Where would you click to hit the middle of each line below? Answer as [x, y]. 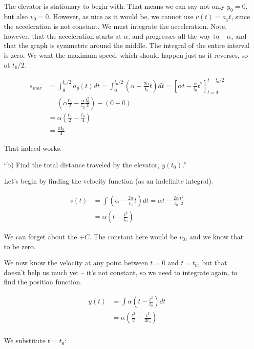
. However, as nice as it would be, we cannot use [121, 16]
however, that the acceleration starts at [63, 35]
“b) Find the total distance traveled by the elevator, [82, 164]
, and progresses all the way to [174, 35]
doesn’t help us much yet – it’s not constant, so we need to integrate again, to [121, 272]
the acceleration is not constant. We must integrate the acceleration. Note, [116, 26]
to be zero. [20, 246]
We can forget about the [41, 237]
